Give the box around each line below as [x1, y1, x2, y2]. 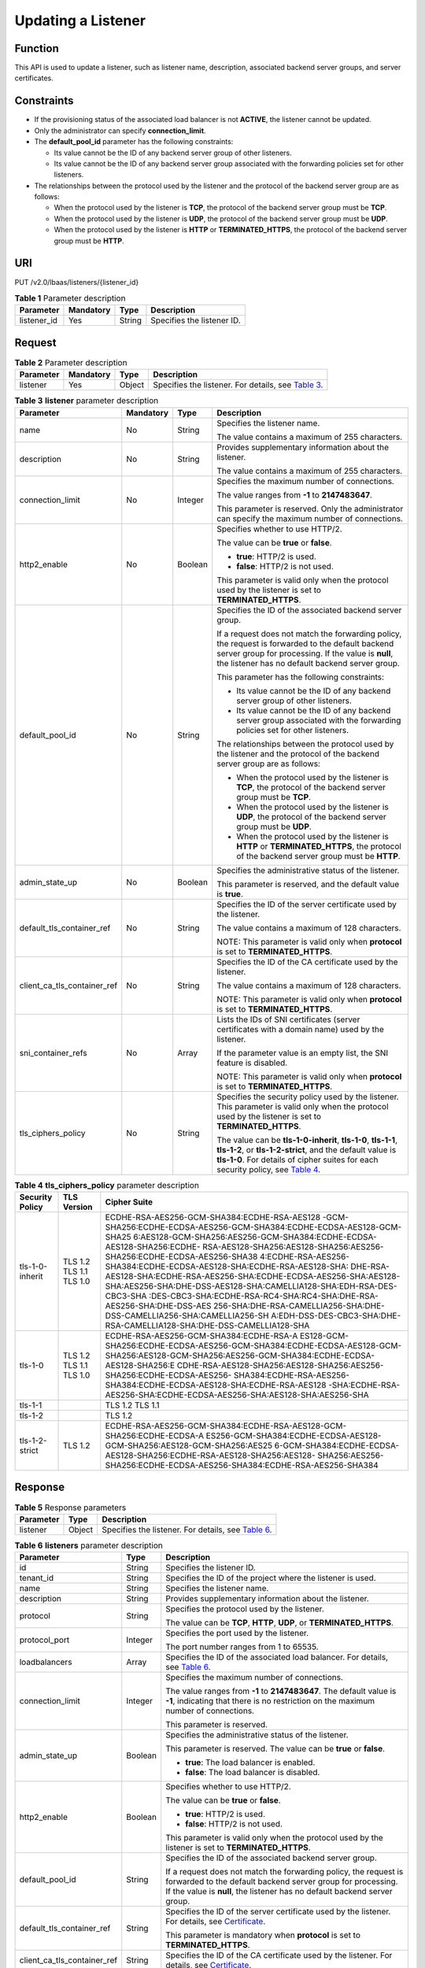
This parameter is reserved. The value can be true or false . [165, 1744, 386, 1755]
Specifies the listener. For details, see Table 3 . [153, 379, 323, 390]
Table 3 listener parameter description [14, 395, 159, 406]
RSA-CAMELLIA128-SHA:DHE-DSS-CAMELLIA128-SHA [105, 1319, 310, 1330]
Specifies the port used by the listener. [165, 1628, 309, 1639]
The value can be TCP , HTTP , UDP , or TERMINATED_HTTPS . [165, 1618, 394, 1629]
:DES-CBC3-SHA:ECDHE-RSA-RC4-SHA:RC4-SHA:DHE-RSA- [148, 1290, 379, 1301]
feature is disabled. [216, 1057, 288, 1068]
